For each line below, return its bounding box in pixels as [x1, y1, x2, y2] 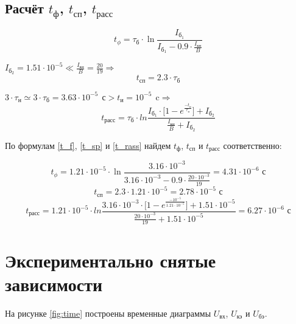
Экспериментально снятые [5, 247, 216, 272]
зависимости [5, 271, 103, 296]
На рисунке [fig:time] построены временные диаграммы [5, 306, 211, 319]
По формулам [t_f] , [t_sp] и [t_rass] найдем [5, 139, 171, 151]
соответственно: [223, 139, 282, 151]
